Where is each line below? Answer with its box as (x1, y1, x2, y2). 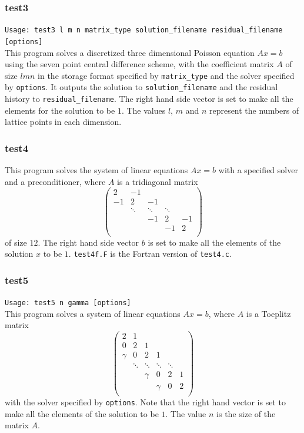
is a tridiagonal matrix (117, 175, 198, 187)
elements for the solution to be (5, 104, 115, 116)
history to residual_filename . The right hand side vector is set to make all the (5, 92, 293, 105)
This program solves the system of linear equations (5, 164, 188, 176)
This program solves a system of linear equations (5, 307, 181, 319)
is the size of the (216, 407, 276, 419)
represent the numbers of (209, 104, 299, 116)
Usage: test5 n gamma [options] (5, 299, 131, 307)
